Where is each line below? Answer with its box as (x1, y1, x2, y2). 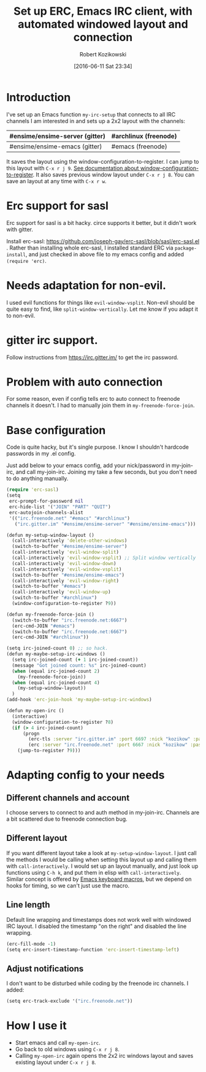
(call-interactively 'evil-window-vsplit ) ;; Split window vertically (12, 555, 196, 561)
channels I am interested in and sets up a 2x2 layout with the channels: (6, 117, 186, 124)
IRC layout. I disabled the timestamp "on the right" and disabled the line (6, 922, 187, 930)
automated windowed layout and (18, 17, 188, 31)
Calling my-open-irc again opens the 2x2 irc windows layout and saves (15, 1052, 194, 1059)
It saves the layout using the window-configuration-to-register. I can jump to (6, 158, 199, 165)
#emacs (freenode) (111, 142, 167, 151)
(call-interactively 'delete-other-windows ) (12, 538, 128, 544)
